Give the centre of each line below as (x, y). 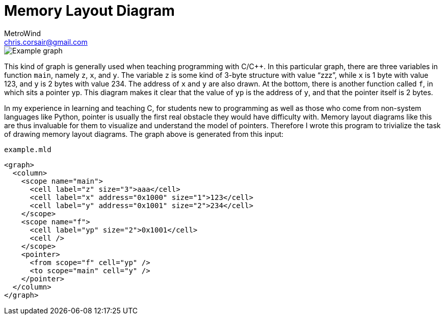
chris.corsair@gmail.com (46, 42)
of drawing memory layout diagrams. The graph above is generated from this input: (144, 134)
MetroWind (23, 33)
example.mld (28, 149)
